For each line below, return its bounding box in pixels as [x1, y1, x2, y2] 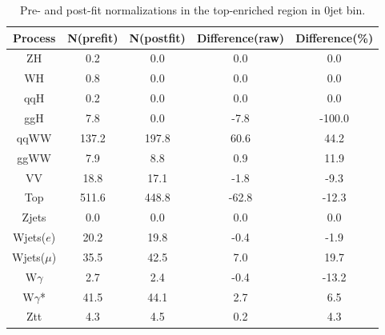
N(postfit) [129, 29, 186, 46]
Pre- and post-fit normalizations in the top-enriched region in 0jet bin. [20, 2, 366, 18]
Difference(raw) [196, 29, 285, 46]
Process [12, 29, 56, 46]
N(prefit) [67, 29, 118, 46]
